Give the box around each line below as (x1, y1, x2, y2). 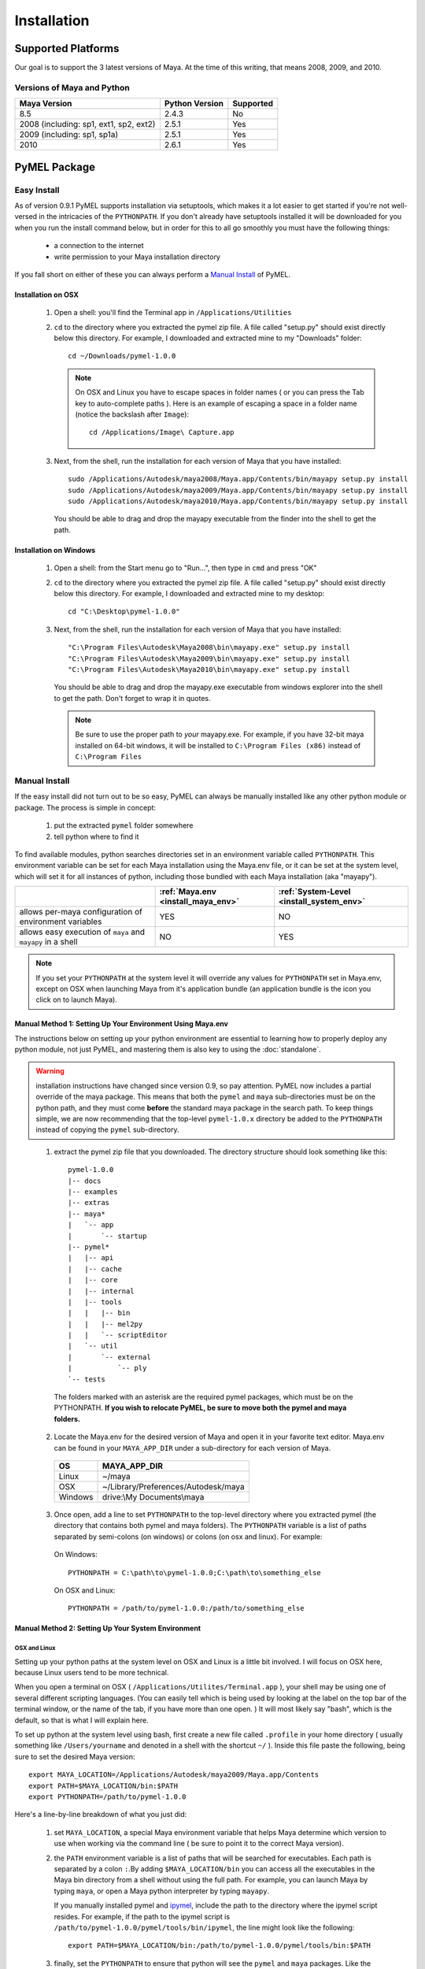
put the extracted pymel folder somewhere (54, 821, 194, 830)
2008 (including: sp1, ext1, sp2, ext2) (19, 119, 156, 130)
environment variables (19, 916, 102, 927)
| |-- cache (68, 1264, 122, 1274)
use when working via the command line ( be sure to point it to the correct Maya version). (54, 1839, 344, 1848)
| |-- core (68, 1276, 118, 1285)
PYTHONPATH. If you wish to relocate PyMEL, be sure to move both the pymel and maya (54, 1403, 347, 1413)
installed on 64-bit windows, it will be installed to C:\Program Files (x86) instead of (75, 740, 361, 750)
